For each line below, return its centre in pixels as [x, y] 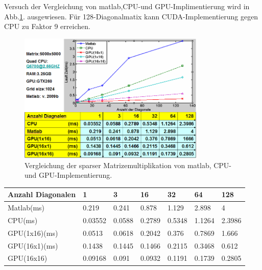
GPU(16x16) [28, 258]
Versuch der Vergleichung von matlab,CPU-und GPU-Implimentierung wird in [127, 6]
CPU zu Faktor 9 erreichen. [47, 26]
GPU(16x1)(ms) [33, 245]
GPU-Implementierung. [76, 175]
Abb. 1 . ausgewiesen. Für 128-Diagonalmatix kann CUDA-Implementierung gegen [131, 16]
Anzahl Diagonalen [42, 194]
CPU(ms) [23, 220]
